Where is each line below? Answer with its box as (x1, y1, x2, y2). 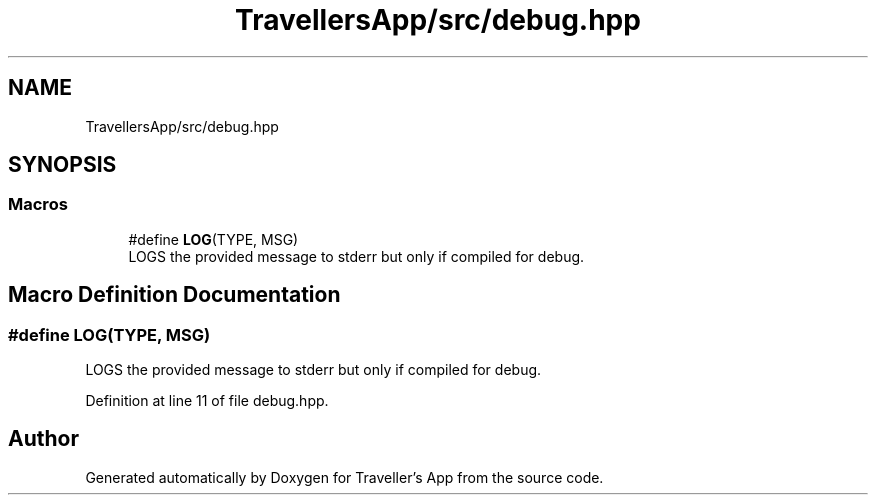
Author (8, 426, 79, 452)
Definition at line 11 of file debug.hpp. (85, 392, 329, 410)
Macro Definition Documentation (8, 282, 341, 308)
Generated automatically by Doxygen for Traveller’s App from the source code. (85, 468, 604, 486)
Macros (8, 194, 68, 215)
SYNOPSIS (8, 152, 117, 178)
